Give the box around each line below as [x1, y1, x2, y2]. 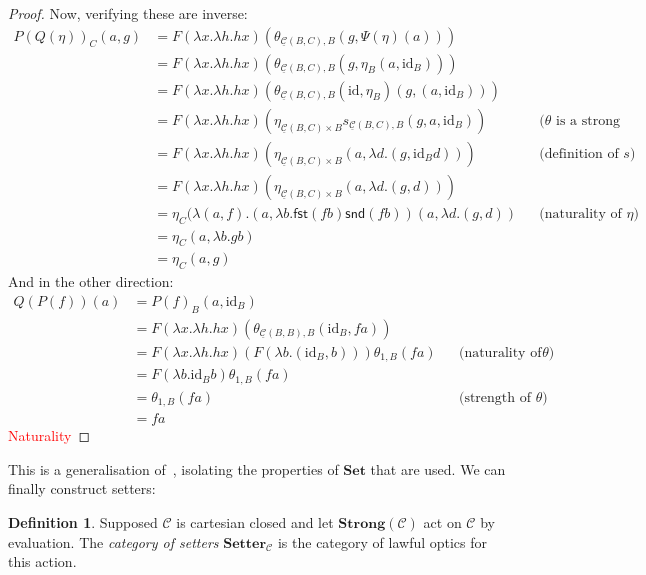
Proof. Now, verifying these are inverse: [8, 3, 248, 23]
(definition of [539, 146, 619, 161]
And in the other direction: [8, 271, 174, 292]
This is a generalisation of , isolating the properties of [8, 458, 339, 479]
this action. [8, 551, 77, 572]
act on [423, 511, 462, 532]
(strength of [458, 390, 531, 405]
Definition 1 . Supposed [8, 511, 158, 532]
